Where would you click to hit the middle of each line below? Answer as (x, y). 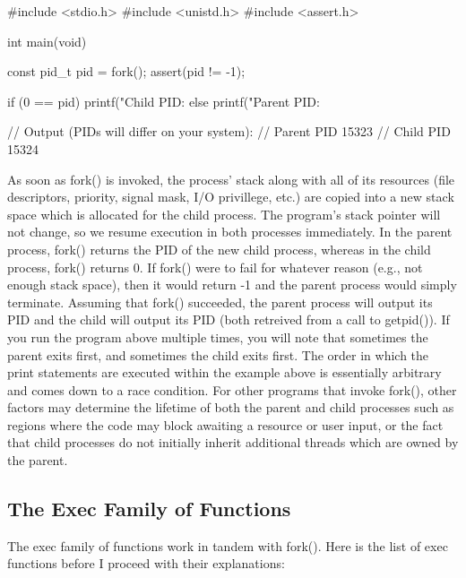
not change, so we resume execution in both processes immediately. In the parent (230, 232)
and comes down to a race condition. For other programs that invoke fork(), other (232, 389)
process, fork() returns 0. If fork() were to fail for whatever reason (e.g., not (215, 267)
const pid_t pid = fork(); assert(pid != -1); (126, 71)
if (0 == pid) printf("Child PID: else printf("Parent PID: (164, 101)
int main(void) (47, 41)
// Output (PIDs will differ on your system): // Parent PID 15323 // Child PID (229, 131)
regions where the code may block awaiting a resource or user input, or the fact (225, 424)
